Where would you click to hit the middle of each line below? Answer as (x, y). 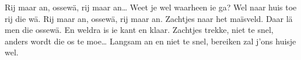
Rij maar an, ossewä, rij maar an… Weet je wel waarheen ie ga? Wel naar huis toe (151, 7)
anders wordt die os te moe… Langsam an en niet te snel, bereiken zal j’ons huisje (150, 41)
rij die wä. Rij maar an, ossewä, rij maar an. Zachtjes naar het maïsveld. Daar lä (149, 18)
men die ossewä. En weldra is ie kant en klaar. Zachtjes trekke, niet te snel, (139, 30)
